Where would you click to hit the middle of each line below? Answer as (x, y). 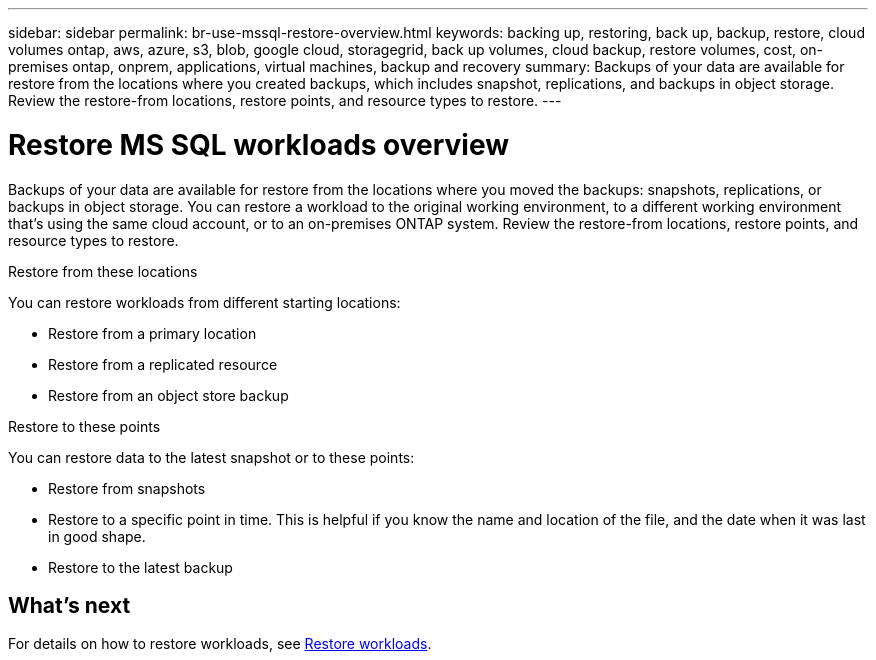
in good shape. (97, 536)
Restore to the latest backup (140, 567)
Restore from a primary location (152, 333)
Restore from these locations (103, 271)
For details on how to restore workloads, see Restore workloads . (220, 644)
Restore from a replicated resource (163, 364)
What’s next (69, 605)
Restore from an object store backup (168, 395)
